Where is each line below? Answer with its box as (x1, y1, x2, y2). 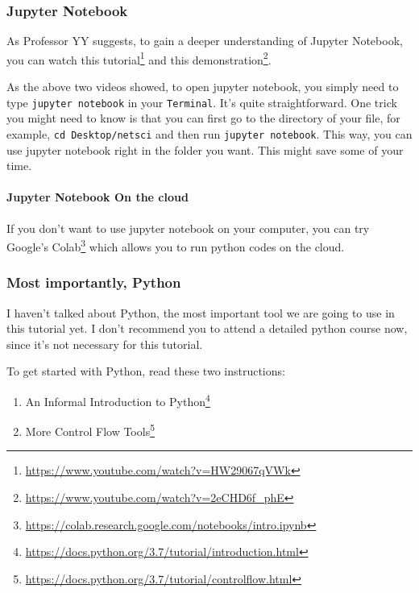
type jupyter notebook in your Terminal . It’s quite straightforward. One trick (6, 93, 397, 110)
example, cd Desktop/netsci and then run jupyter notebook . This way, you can (6, 125, 413, 142)
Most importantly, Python (6, 272, 181, 292)
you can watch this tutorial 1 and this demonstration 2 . (6, 48, 272, 68)
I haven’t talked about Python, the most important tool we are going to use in (6, 304, 395, 321)
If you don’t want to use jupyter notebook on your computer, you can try (6, 219, 370, 236)
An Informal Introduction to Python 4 (25, 390, 210, 409)
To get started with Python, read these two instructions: (6, 363, 285, 379)
